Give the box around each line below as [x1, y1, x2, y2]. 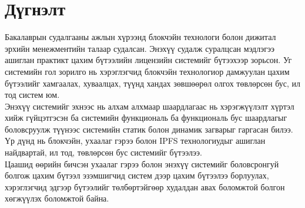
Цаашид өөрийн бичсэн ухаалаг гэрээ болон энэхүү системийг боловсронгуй [5, 157, 279, 170]
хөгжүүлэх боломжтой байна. [5, 192, 109, 204]
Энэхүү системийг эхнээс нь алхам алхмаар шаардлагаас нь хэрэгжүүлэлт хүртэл [5, 100, 294, 112]
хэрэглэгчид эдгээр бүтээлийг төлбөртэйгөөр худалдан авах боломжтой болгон [5, 180, 285, 193]
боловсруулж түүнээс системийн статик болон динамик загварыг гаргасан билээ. [5, 123, 293, 135]
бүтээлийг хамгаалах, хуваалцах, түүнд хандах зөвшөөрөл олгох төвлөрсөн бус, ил [5, 77, 301, 89]
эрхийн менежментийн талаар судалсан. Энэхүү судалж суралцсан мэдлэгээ [5, 42, 274, 54]
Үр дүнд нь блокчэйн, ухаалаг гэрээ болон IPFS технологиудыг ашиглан [5, 134, 266, 147]
